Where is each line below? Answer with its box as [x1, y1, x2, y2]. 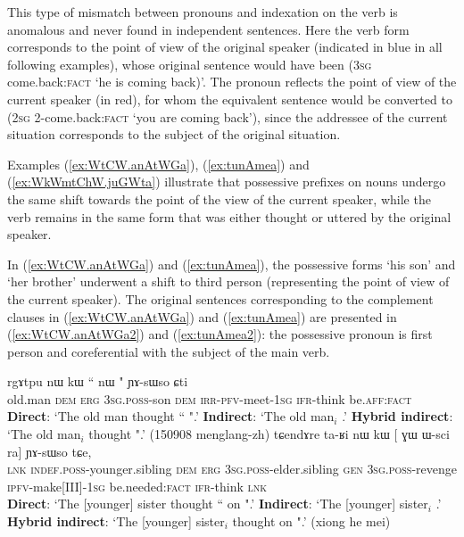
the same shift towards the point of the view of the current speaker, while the [7, 189, 431, 208]
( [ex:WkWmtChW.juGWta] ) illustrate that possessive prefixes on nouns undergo [7, 172, 446, 191]
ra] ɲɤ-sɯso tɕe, [7, 442, 92, 460]
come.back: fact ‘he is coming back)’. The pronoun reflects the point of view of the [7, 72, 457, 91]
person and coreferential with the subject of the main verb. [7, 342, 330, 360]
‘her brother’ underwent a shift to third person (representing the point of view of [7, 272, 450, 291]
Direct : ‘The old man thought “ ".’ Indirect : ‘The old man [7, 407, 335, 425]
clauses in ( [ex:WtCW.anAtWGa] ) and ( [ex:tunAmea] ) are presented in [7, 307, 397, 326]
